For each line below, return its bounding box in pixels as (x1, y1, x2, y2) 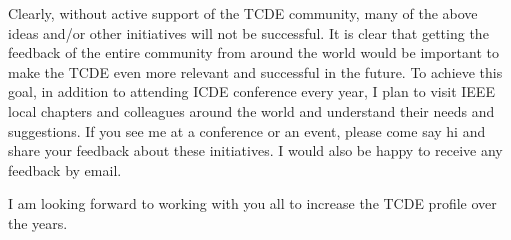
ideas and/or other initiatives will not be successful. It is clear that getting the (8, 22, 489, 43)
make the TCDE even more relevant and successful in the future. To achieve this (8, 61, 503, 82)
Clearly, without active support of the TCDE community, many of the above (8, 3, 478, 23)
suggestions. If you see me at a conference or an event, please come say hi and (8, 120, 486, 141)
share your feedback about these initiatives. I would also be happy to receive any (8, 140, 503, 161)
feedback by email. (8, 159, 122, 180)
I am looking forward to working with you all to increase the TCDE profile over (8, 193, 497, 214)
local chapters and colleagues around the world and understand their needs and (8, 100, 495, 121)
